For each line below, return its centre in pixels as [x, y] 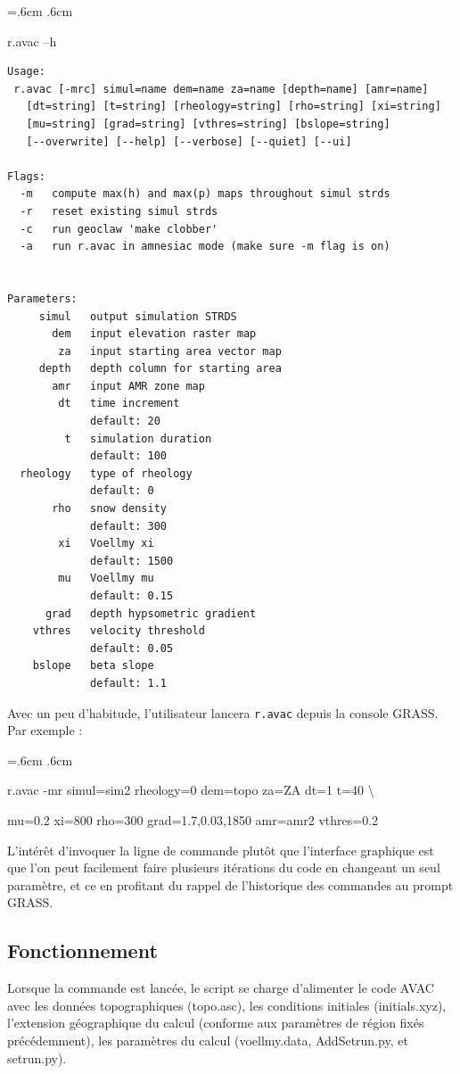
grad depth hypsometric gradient [151, 613]
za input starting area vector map [170, 351]
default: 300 [128, 526]
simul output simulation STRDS [138, 316]
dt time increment [119, 404]
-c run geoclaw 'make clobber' [119, 229]
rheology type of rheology [106, 473]
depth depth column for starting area [160, 369]
